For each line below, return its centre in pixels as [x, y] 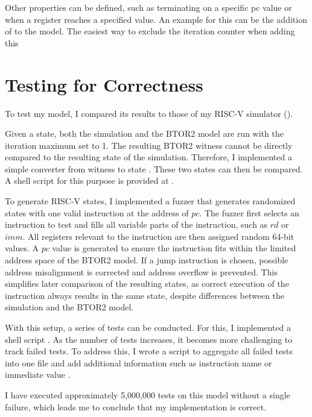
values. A [22, 248]
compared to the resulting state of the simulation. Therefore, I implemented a [148, 157]
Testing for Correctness [104, 84]
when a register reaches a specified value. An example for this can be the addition [156, 19]
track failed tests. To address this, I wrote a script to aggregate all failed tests [149, 351]
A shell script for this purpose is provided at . [90, 180]
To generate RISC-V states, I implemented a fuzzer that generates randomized [150, 201]
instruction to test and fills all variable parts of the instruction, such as [136, 224]
